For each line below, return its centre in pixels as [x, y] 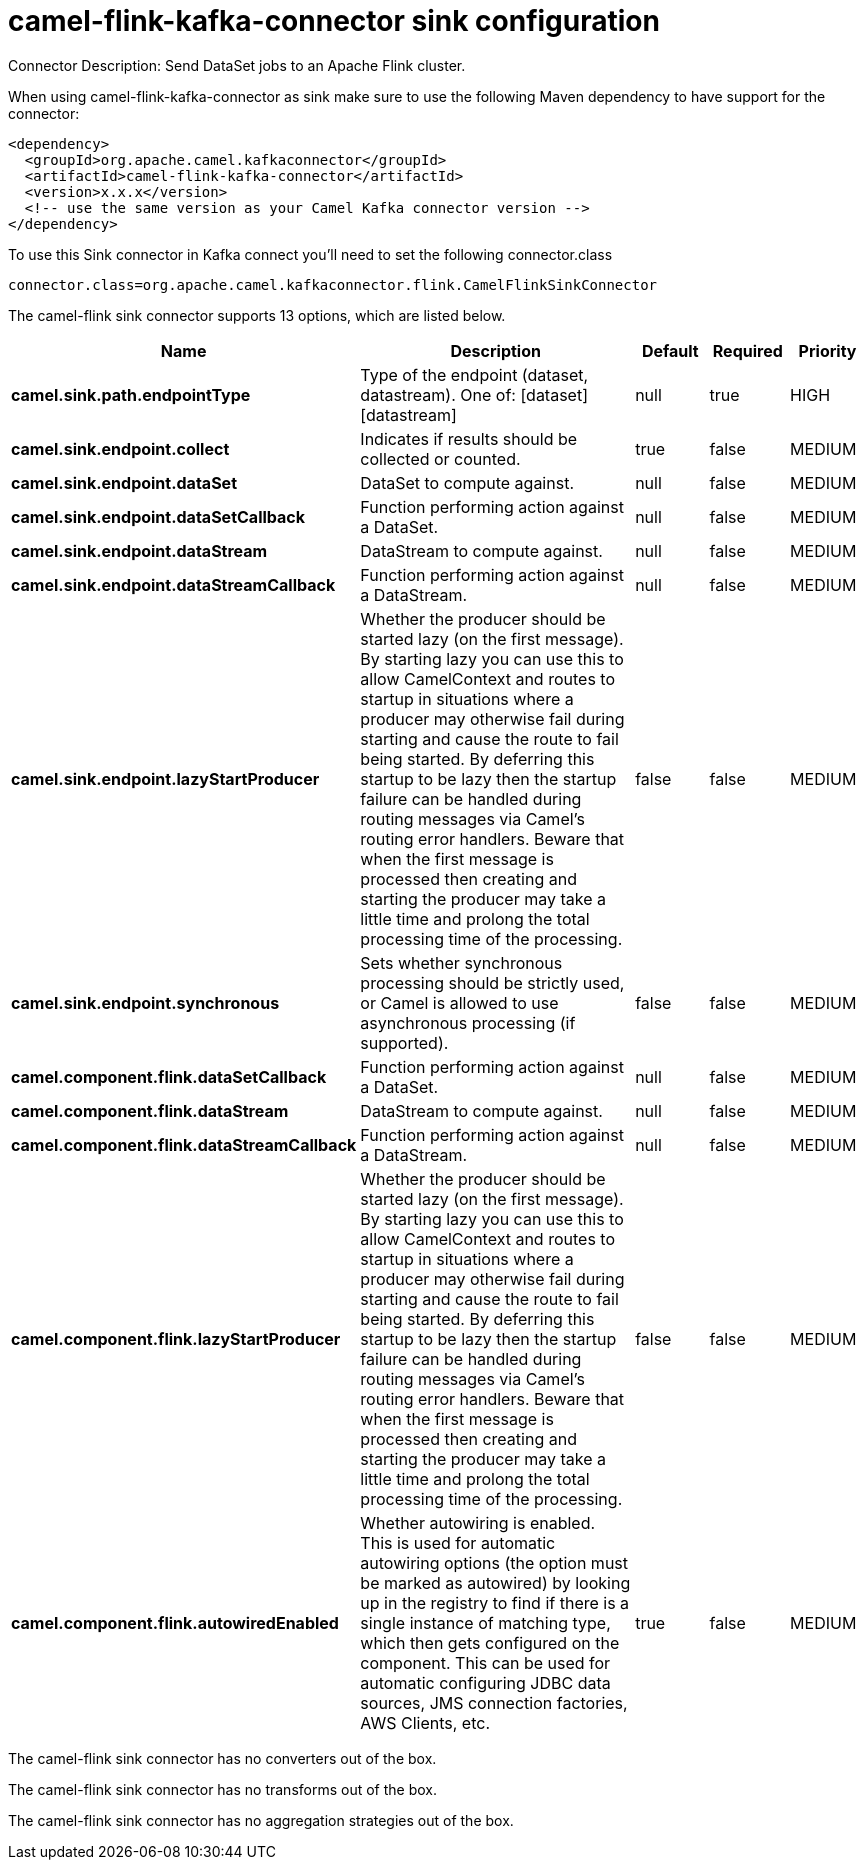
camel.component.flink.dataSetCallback [169, 1076]
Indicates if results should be [469, 438]
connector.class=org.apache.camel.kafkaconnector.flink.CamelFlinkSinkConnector [333, 284]
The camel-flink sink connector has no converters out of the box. [222, 1758]
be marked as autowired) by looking [495, 1582]
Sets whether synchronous [461, 962]
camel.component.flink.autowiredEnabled [175, 1622]
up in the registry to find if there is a [495, 1602]
